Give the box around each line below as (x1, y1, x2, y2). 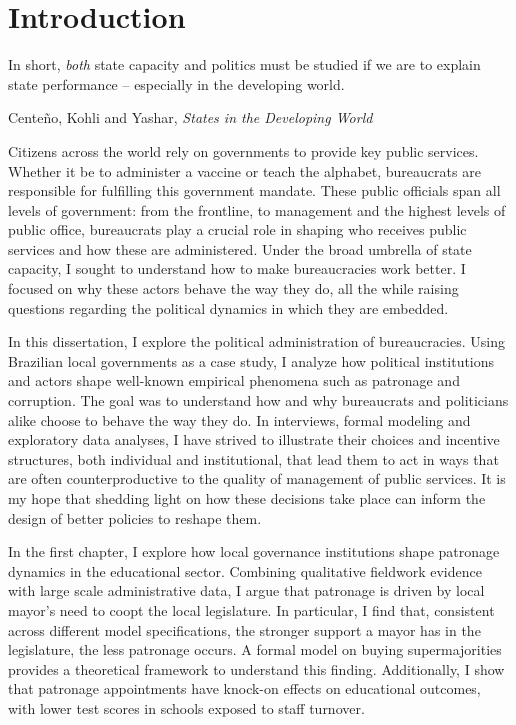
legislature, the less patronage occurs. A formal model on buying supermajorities (8, 639, 502, 660)
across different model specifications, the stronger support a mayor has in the (8, 619, 481, 640)
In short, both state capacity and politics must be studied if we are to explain (8, 54, 481, 75)
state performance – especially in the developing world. (8, 73, 345, 94)
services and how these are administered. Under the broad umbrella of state (8, 238, 472, 259)
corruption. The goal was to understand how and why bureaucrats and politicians (8, 390, 509, 411)
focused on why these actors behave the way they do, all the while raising (8, 278, 459, 299)
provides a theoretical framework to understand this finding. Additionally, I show (8, 658, 505, 679)
